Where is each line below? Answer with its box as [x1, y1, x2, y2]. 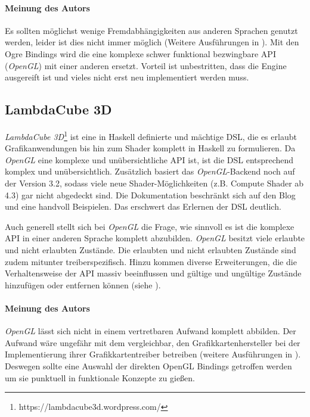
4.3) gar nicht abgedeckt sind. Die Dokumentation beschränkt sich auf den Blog [5, 188, 296, 201]
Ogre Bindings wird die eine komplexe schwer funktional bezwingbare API [5, 47, 276, 60]
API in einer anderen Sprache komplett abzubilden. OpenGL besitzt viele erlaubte [5, 232, 305, 244]
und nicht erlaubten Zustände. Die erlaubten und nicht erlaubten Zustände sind [5, 243, 296, 256]
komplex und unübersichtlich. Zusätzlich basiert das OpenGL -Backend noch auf [5, 165, 295, 178]
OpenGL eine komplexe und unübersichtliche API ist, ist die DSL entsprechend [5, 153, 294, 166]
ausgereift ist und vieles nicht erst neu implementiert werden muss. [5, 71, 249, 83]
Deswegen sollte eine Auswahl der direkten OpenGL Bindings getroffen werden [5, 359, 292, 372]
